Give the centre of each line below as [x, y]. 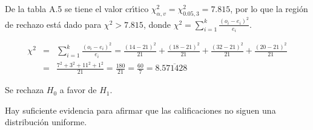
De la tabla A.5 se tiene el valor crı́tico [77, 8]
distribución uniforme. [46, 122]
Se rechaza [25, 90]
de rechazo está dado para [53, 24]
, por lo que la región [269, 8]
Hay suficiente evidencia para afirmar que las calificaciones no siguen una [140, 110]
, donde [157, 24]
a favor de [78, 90]
